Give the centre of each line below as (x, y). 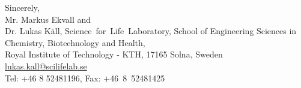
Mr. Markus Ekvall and (48, 19)
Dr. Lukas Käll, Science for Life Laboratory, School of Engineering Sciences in (151, 31)
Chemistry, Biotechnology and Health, (75, 42)
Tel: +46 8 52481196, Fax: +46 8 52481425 (85, 78)
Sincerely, (22, 7)
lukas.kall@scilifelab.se (46, 66)
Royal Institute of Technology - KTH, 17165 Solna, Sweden (114, 54)
